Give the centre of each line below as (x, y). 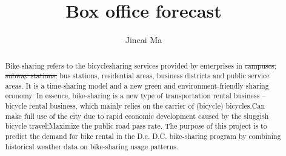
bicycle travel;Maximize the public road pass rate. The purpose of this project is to (136, 126)
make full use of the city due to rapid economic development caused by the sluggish (137, 116)
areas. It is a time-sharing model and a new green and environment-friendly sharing (137, 85)
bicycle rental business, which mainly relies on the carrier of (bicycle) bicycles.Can (135, 106)
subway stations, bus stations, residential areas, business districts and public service (137, 76)
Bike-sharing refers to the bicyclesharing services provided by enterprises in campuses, (141, 65)
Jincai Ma (144, 40)
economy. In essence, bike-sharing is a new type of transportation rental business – (135, 96)
